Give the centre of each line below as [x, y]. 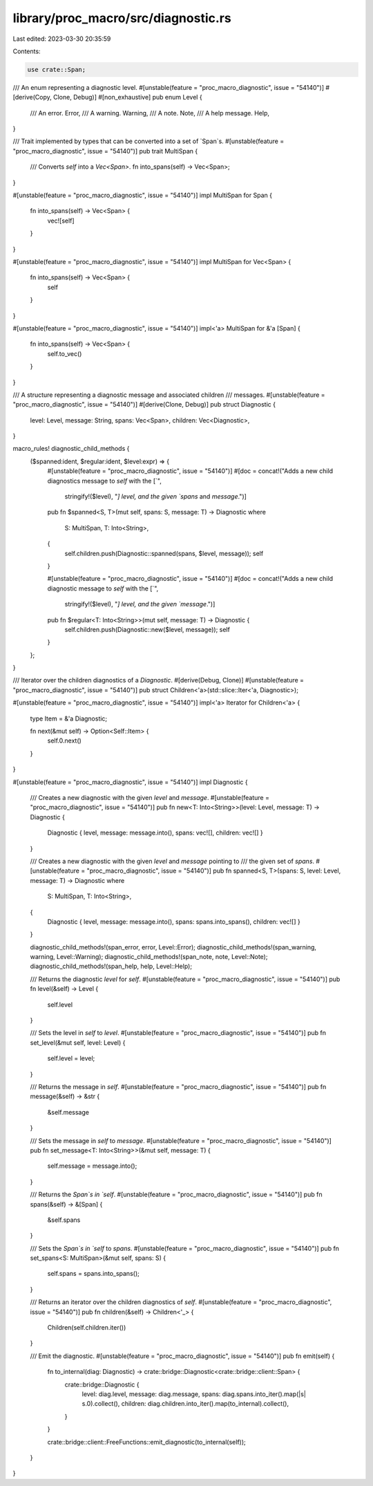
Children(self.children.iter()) [87, 1328]
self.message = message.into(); [92, 1166]
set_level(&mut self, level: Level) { [78, 1042]
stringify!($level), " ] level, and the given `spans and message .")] [155, 496]
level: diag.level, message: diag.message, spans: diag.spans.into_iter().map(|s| [194, 1394]
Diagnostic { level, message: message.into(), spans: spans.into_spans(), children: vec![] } [174, 921]
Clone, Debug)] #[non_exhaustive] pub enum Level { [128, 97]
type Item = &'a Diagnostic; [69, 718]
